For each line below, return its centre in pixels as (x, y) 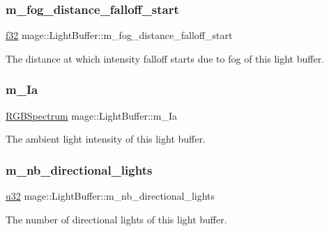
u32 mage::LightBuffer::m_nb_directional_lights (110, 196)
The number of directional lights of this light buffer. (116, 219)
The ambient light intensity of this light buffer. (106, 139)
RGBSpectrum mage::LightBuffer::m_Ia (91, 115)
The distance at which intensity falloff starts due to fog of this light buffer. (165, 58)
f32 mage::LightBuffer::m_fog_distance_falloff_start (119, 35)
